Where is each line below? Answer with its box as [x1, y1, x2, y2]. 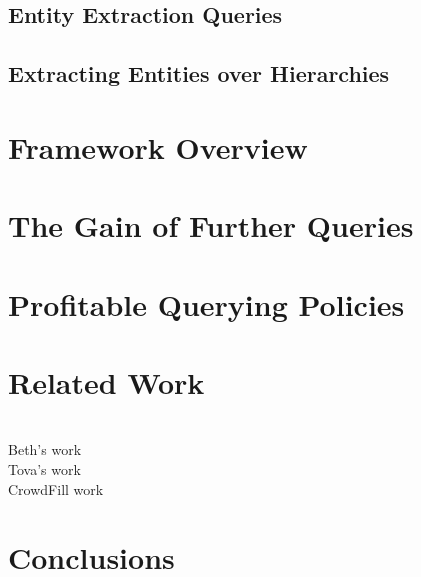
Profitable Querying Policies [8, 283, 405, 324]
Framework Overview [8, 126, 308, 167]
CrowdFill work [8, 478, 104, 499]
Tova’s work [8, 459, 81, 479]
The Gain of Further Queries [8, 205, 414, 246]
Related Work [8, 361, 205, 402]
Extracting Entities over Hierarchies [8, 58, 390, 89]
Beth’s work [8, 439, 82, 460]
